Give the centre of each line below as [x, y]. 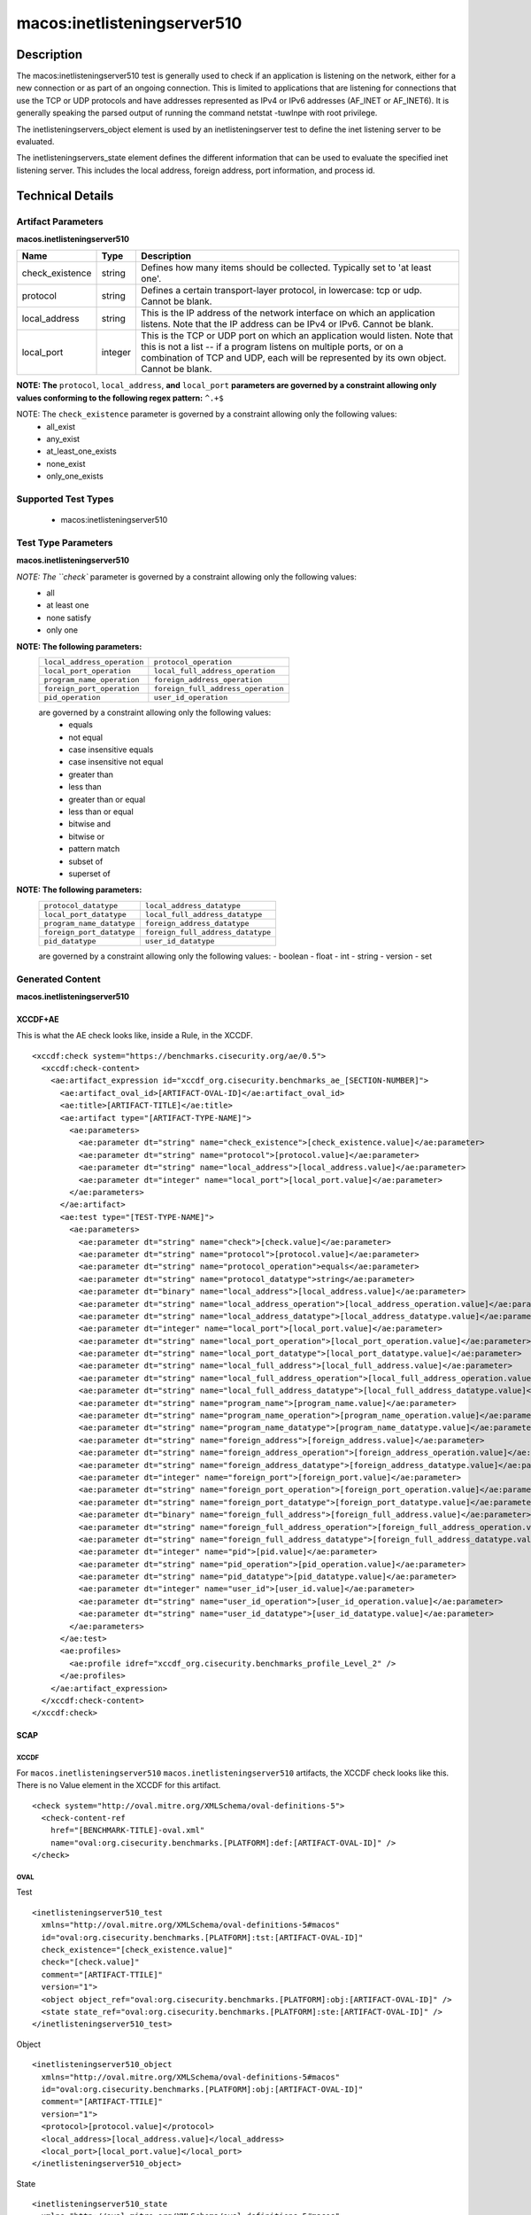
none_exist [66, 463]
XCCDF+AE [38, 1019]
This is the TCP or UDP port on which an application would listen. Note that [297, 336]
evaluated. [35, 142]
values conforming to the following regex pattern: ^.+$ [120, 398]
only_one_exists [75, 476]
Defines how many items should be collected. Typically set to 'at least [286, 268]
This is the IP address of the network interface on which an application [288, 313]
